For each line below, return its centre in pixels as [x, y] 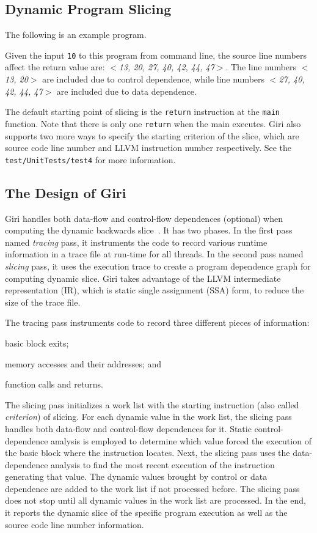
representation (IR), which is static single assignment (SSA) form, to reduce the [155, 290]
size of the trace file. [43, 302]
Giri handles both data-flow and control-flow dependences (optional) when [144, 218]
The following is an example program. [76, 35]
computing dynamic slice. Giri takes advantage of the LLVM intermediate [143, 278]
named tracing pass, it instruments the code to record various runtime [136, 242]
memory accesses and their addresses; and [83, 363]
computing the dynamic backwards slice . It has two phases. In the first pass [149, 230]
